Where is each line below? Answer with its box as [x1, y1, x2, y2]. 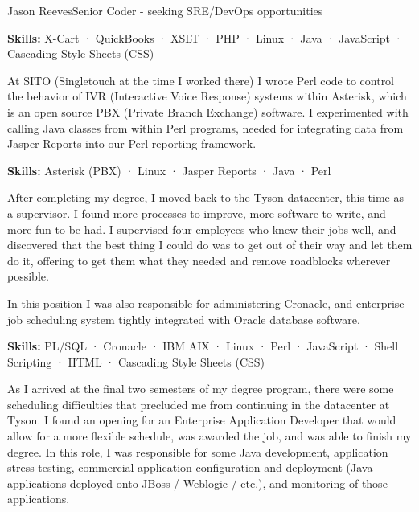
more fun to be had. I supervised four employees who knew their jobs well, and [7, 220, 396, 237]
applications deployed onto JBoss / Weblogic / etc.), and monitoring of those [7, 474, 388, 491]
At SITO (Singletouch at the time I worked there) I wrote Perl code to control [7, 72, 395, 88]
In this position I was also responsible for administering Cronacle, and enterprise [7, 294, 405, 311]
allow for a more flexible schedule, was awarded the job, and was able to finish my [7, 428, 412, 444]
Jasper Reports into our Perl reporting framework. [7, 135, 257, 152]
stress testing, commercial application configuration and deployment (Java [7, 459, 373, 476]
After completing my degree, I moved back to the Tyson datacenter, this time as [7, 189, 404, 206]
